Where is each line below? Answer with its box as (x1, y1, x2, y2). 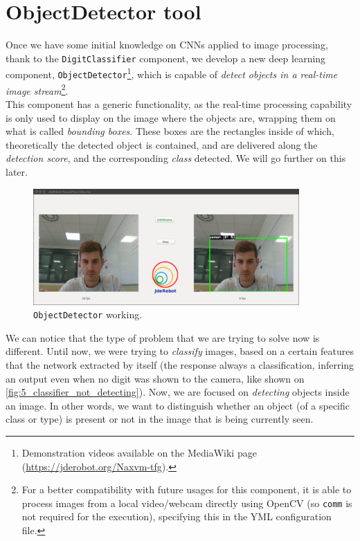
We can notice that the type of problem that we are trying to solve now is (6, 330, 320, 345)
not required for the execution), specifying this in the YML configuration (21, 509, 332, 524)
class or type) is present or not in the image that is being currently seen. (6, 412, 314, 426)
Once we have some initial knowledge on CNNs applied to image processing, (6, 37, 328, 52)
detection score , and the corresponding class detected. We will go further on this (6, 151, 346, 165)
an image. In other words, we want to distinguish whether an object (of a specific (6, 398, 350, 412)
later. (6, 164, 28, 178)
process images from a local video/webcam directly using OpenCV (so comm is (21, 495, 352, 510)
